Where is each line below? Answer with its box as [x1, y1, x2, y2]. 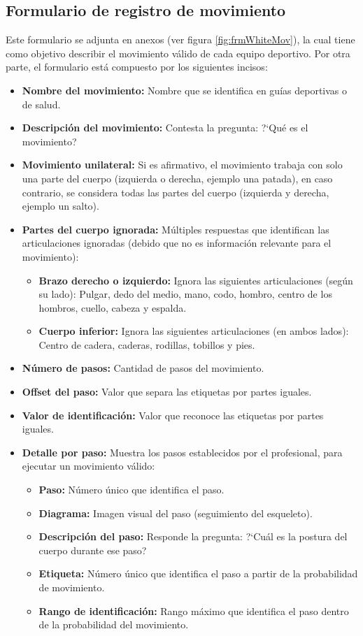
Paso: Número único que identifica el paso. [38, 482, 225, 497]
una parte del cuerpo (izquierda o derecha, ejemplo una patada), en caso [22, 171, 333, 185]
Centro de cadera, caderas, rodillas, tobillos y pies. [38, 337, 255, 352]
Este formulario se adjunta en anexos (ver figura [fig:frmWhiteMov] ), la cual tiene [6, 32, 355, 47]
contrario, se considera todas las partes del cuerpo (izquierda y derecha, [22, 185, 329, 199]
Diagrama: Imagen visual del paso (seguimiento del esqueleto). [38, 505, 313, 520]
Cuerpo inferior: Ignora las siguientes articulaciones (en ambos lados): [38, 324, 349, 338]
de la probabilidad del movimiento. [38, 617, 189, 632]
